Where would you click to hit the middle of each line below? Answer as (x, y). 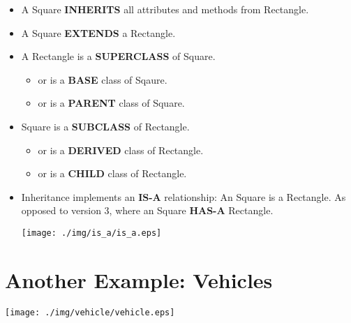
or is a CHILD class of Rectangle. (112, 173)
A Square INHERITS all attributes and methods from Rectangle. (165, 9)
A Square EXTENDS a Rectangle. (98, 32)
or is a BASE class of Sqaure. (103, 79)
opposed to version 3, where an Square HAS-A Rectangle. (147, 210)
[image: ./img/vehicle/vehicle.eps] (90, 312)
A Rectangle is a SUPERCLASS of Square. (118, 56)
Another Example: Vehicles (139, 279)
